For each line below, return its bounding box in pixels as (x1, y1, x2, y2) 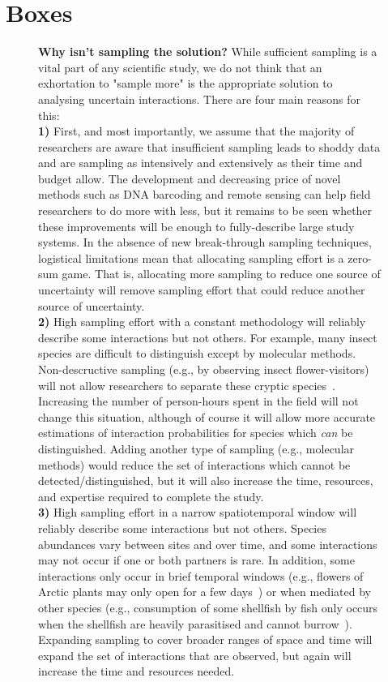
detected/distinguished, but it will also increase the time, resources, (38, 472, 373, 489)
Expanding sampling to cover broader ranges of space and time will (38, 631, 373, 648)
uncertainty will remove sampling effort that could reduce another (38, 281, 365, 298)
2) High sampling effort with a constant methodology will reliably (38, 313, 366, 330)
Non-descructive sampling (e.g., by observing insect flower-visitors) (38, 361, 369, 377)
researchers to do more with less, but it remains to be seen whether (38, 202, 373, 219)
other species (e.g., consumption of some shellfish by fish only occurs (38, 598, 378, 616)
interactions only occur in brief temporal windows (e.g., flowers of (38, 567, 364, 584)
